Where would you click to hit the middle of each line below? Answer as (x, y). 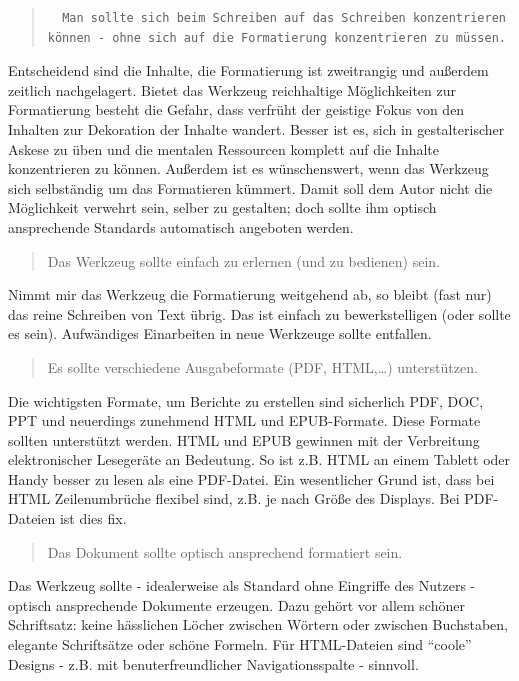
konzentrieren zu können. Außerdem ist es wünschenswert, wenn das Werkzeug (248, 168)
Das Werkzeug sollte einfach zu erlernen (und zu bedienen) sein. (243, 260)
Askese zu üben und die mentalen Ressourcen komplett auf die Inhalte (224, 148)
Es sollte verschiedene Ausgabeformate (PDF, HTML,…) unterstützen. (262, 366)
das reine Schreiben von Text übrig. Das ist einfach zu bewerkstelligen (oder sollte (259, 313)
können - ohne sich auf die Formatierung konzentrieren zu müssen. (276, 37)
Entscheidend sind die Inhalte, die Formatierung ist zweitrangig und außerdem (248, 70)
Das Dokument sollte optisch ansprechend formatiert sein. (225, 551)
